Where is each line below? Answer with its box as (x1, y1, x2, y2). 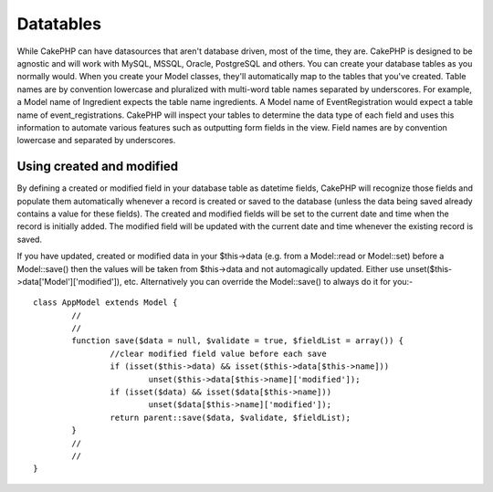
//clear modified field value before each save (110, 348, 328, 359)
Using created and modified (16, 159, 179, 174)
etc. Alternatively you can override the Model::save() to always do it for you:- (123, 276, 414, 287)
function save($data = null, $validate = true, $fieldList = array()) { (71, 336, 404, 346)
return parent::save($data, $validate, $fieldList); (110, 412, 351, 423)
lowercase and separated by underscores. (16, 135, 176, 146)
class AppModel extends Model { (33, 298, 178, 308)
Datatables (16, 14, 102, 34)
